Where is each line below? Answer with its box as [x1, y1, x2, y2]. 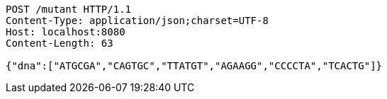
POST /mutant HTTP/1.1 [6, 4, 132, 15]
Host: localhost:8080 [6, 26, 125, 37]
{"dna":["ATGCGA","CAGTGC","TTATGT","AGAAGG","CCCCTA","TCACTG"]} [6, 60, 383, 71]
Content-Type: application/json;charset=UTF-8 [6, 15, 269, 26]
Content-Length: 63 [6, 37, 113, 49]
